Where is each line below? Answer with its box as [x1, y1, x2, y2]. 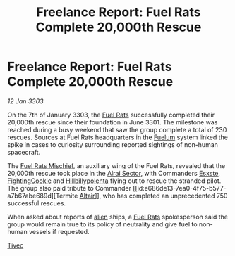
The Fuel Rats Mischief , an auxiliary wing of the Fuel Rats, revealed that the [7, 161, 226, 169]
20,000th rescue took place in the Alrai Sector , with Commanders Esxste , [7, 169, 221, 177]
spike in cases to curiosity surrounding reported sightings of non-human [7, 140, 219, 148]
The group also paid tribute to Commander [7, 184, 132, 192]
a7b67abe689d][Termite [7, 191, 78, 200]
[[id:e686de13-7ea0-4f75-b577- [133, 184, 227, 192]
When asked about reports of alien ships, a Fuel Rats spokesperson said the [7, 212, 228, 221]
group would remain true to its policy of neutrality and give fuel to [7, 219, 198, 229]
